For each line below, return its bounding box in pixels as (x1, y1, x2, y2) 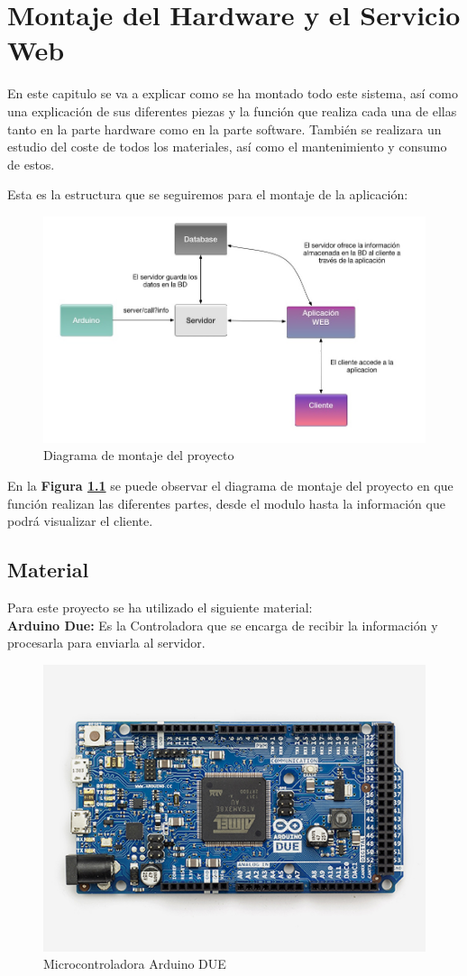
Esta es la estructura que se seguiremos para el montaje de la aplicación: (7, 185, 408, 204)
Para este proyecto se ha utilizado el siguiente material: (7, 598, 313, 617)
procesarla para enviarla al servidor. (7, 633, 206, 652)
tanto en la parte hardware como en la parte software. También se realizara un (7, 119, 442, 138)
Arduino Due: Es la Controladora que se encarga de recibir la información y (7, 615, 438, 634)
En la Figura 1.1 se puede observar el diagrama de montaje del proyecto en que (7, 476, 453, 495)
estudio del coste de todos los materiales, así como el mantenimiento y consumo (7, 137, 447, 156)
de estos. (7, 154, 55, 173)
